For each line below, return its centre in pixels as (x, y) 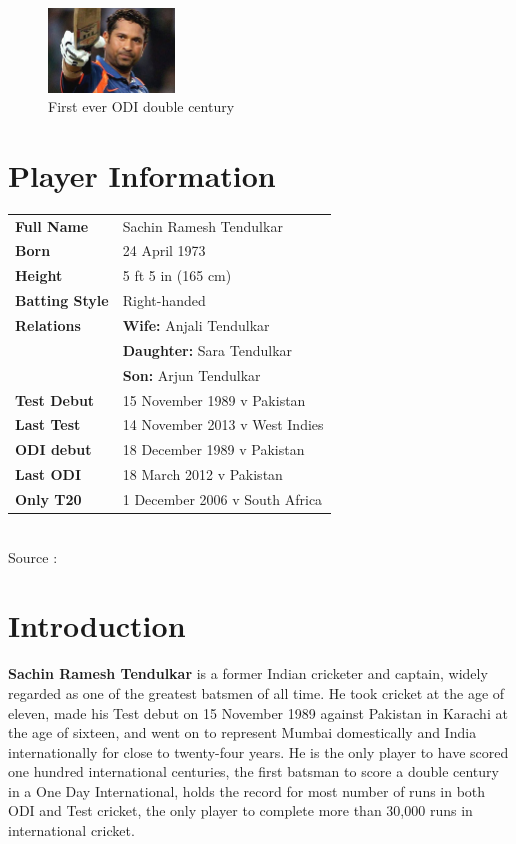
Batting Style (62, 300)
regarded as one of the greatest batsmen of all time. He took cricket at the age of (256, 692)
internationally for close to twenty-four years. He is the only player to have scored (258, 751)
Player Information (142, 174)
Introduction (97, 625)
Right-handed (164, 300)
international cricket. (71, 830)
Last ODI (48, 474)
